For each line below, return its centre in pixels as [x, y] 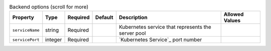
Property [23, 17]
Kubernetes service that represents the [165, 27]
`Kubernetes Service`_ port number [160, 40]
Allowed [234, 14]
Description [133, 17]
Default [104, 17]
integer [54, 40]
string [52, 30]
